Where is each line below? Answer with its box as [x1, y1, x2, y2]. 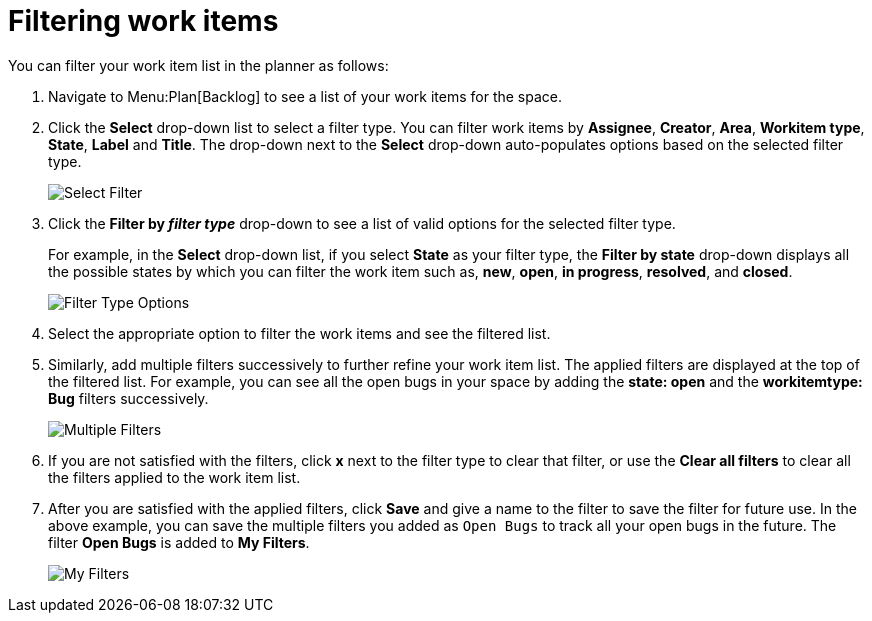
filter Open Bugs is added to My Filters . [48, 533, 310, 551]
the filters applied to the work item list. [48, 468, 301, 486]
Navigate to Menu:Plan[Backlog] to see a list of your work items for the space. [48, 87, 562, 105]
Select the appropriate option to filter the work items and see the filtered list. [48, 324, 551, 342]
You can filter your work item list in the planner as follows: [8, 56, 389, 74]
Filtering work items [8, 4, 279, 38]
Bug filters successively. [48, 389, 209, 407]
